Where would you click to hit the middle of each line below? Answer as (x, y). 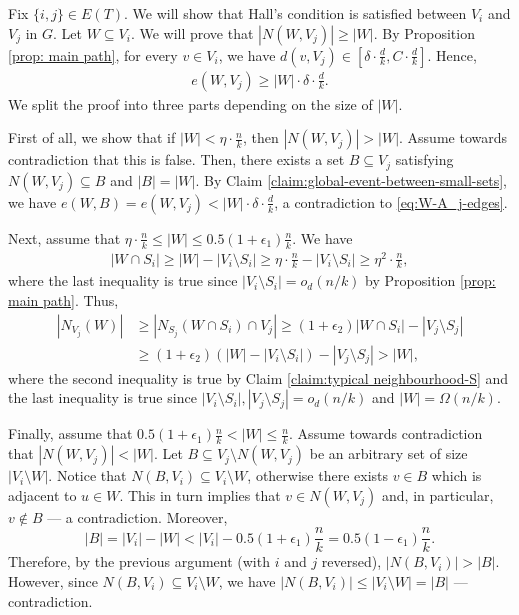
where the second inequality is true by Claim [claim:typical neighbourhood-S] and (258, 377)
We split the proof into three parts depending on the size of (190, 103)
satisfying (424, 159)
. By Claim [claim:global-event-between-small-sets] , (351, 179)
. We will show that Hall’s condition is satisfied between (295, 13)
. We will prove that (192, 32)
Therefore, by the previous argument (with (139, 561)
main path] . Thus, (63, 300)
